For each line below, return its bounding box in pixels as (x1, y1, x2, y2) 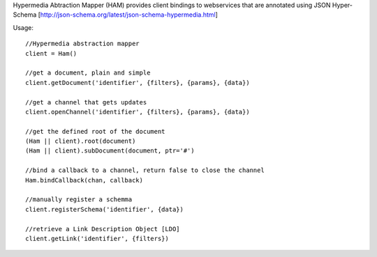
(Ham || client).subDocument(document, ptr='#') (25, 147, 195, 155)
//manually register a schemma (25, 196, 133, 203)
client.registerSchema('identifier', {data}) (25, 205, 184, 213)
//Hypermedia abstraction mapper (25, 40, 140, 48)
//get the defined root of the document (25, 127, 165, 135)
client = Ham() (25, 49, 77, 57)
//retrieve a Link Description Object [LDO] (25, 225, 181, 233)
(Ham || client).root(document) (25, 137, 136, 146)
